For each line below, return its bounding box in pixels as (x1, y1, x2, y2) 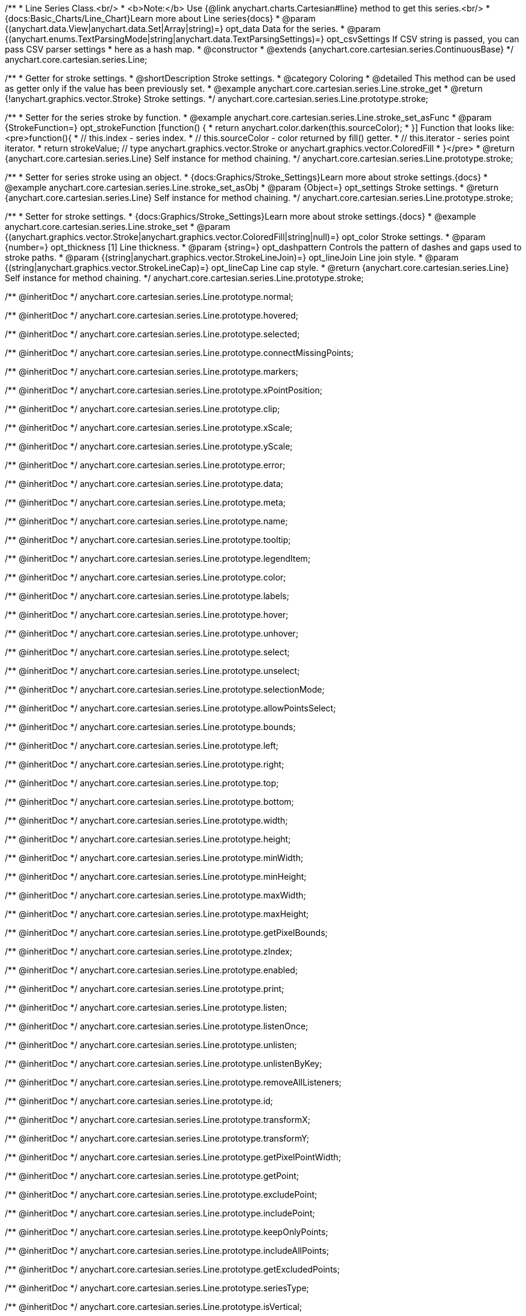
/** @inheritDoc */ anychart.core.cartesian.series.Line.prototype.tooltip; (5, 535, 291, 545)
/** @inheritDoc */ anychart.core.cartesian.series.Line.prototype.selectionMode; (5, 684, 325, 695)
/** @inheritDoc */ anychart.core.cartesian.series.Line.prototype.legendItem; (5, 553, 311, 564)
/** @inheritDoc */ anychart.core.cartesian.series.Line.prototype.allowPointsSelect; (5, 703, 336, 713)
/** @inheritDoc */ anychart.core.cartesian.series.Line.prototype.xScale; (5, 422, 293, 433)
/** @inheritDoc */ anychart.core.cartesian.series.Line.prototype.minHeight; (5, 871, 307, 882)
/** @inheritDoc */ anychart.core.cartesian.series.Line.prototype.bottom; (5, 796, 294, 807)
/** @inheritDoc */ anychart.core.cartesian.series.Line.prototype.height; (5, 834, 291, 844)
